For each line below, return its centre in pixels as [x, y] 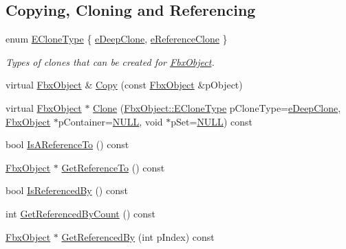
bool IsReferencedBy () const [67, 190]
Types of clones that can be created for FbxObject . [110, 61]
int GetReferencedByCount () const [81, 213]
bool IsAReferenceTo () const [67, 144]
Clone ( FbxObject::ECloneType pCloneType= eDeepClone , [217, 107]
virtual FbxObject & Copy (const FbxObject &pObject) [124, 85]
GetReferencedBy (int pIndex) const [138, 236]
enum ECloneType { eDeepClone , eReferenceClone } [117, 39]
